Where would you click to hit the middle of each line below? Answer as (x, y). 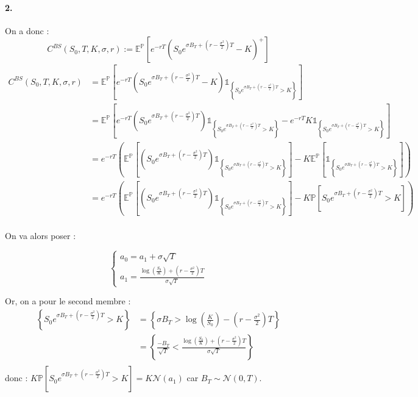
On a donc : (27, 30)
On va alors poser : (41, 235)
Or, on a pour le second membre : (68, 301)
